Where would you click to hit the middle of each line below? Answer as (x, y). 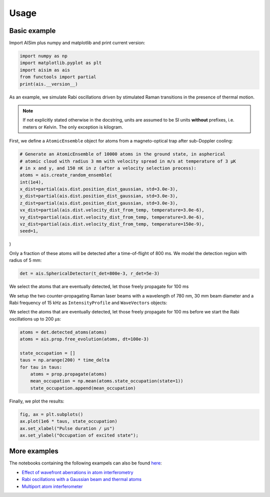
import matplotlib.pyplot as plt (61, 63)
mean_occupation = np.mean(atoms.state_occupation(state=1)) (107, 381)
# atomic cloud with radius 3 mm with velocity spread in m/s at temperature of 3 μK (128, 161)
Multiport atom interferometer (52, 486)
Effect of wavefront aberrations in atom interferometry (77, 472)
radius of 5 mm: (25, 260)
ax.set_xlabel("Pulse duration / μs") (67, 428)
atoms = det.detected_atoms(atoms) (63, 332)
